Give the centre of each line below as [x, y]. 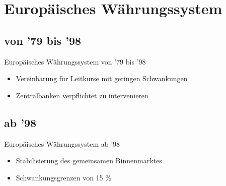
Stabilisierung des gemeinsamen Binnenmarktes [89, 161]
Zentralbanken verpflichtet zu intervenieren [82, 95]
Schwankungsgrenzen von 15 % [63, 177]
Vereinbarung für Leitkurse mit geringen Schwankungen [102, 78]
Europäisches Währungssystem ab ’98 [62, 143]
